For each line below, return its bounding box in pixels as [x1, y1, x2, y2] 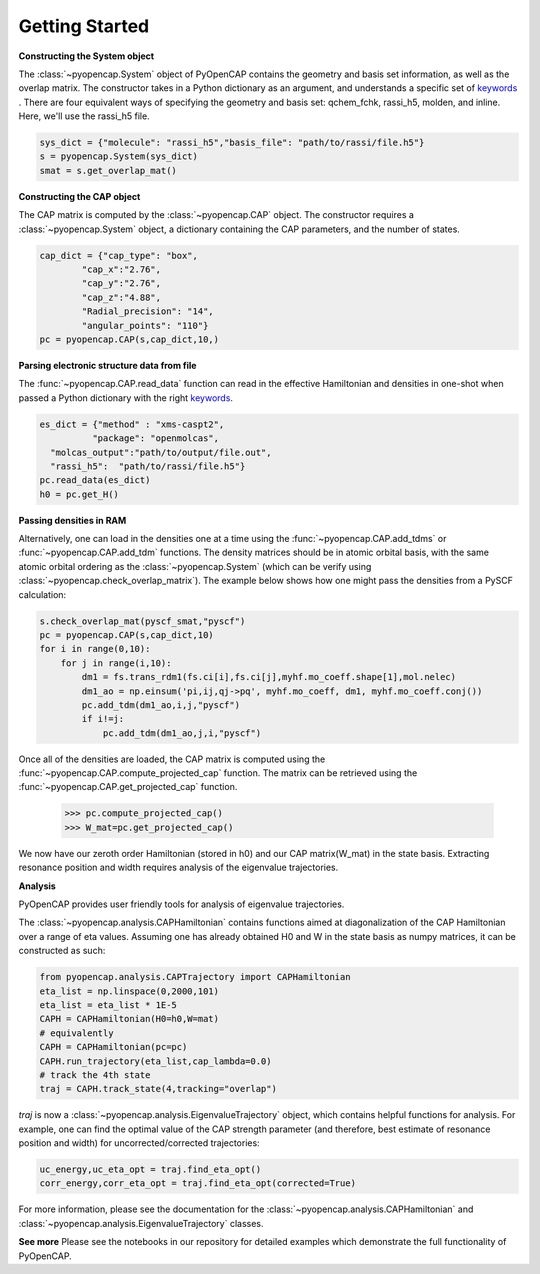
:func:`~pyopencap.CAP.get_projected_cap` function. [18, 781, 238, 793]
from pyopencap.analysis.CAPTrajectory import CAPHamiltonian [39, 971, 351, 983]
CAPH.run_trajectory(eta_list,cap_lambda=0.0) [39, 1055, 272, 1067]
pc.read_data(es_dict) [39, 475, 151, 486]
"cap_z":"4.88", [81, 291, 162, 303]
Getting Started [18, 15, 150, 37]
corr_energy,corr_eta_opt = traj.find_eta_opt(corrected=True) [39, 1178, 357, 1189]
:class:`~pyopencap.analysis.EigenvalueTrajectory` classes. [18, 1217, 264, 1229]
